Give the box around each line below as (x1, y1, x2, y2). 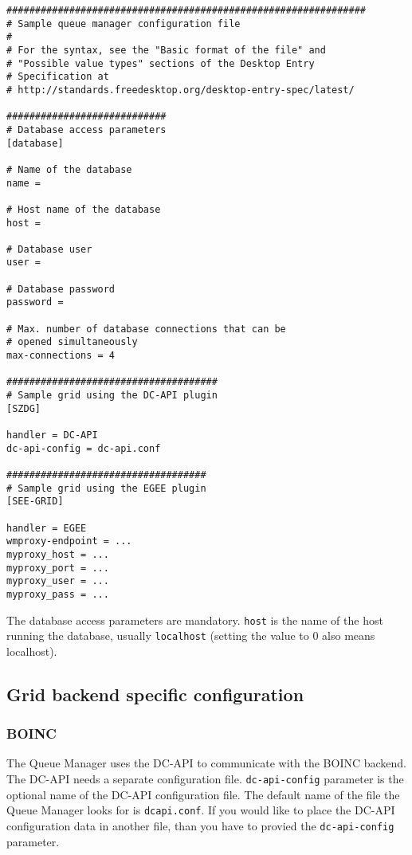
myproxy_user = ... (6, 575, 109, 587)
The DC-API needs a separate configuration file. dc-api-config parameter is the (6, 771, 404, 787)
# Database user (6, 243, 92, 255)
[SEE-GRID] (6, 496, 64, 508)
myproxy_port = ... (6, 562, 109, 574)
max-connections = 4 (6, 350, 116, 362)
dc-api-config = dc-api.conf (6, 442, 161, 454)
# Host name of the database (6, 203, 161, 215)
